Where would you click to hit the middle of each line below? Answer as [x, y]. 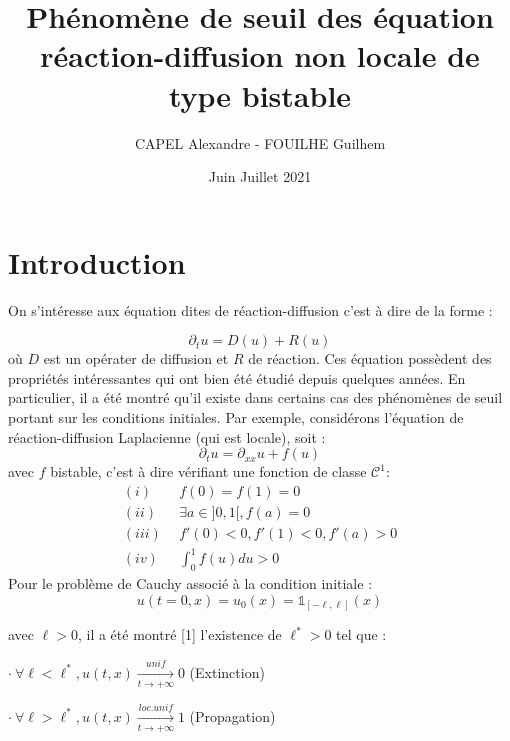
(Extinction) [227, 671]
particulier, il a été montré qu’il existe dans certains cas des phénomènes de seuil [255, 397]
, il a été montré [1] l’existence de [179, 634]
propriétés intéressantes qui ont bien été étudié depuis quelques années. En [237, 377]
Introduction [97, 261]
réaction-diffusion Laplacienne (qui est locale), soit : [167, 436]
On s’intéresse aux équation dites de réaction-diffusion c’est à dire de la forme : [250, 309]
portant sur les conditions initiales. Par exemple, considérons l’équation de [236, 417]
